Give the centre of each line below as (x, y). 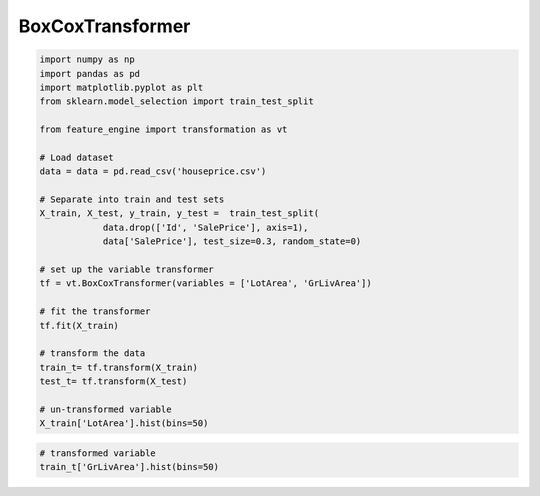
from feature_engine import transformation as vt (163, 129)
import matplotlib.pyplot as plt (121, 87)
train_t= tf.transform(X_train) (119, 367)
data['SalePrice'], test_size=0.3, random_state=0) (232, 241)
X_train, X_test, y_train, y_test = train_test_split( (179, 213)
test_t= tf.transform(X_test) (113, 381)
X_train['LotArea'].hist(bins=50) (124, 423)
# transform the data (92, 353)
